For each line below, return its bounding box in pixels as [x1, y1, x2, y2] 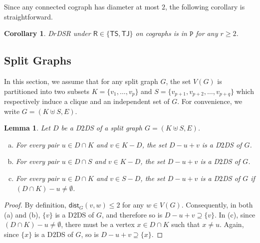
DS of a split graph [84, 122, 143, 133]
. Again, [219, 219, 244, 229]
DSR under [56, 28, 91, 38]
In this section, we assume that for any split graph [4, 75, 158, 86]
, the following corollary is [165, 1, 245, 11]
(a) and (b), [4, 209, 40, 219]
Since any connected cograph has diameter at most [4, 1, 160, 11]
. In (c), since [214, 209, 256, 219]
